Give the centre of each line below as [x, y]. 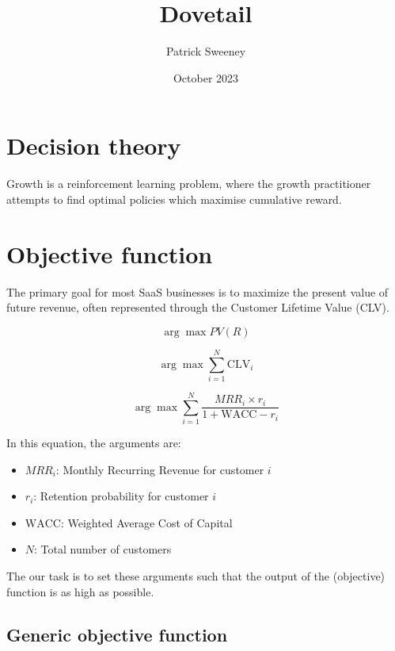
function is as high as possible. [80, 591]
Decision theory [94, 146]
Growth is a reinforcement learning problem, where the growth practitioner [189, 184]
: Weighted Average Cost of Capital [146, 522]
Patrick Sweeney [206, 51]
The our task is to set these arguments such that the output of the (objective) [196, 575]
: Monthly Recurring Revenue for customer [160, 469]
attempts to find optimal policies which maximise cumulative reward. [174, 199]
